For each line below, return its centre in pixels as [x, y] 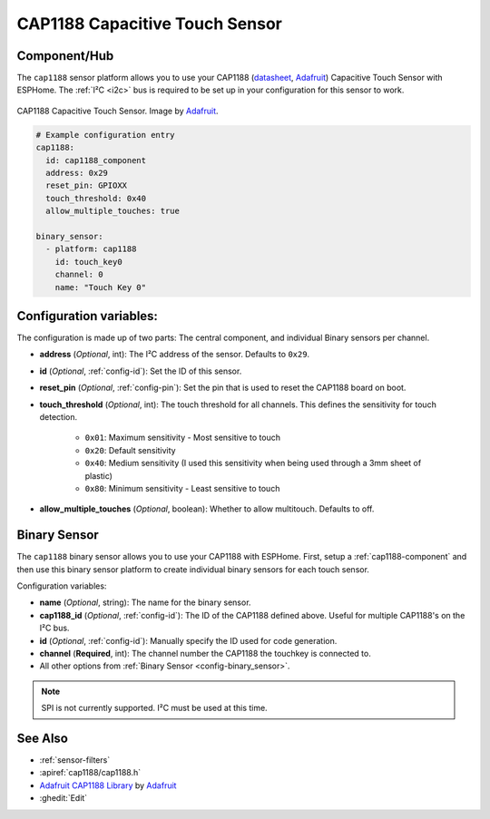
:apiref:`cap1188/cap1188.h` [90, 773]
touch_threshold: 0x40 [96, 198]
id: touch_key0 [88, 262]
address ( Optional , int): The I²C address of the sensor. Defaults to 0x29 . [175, 355]
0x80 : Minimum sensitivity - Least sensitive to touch [182, 488]
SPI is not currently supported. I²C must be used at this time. [154, 708]
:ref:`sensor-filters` [75, 760]
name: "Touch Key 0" [101, 287]
